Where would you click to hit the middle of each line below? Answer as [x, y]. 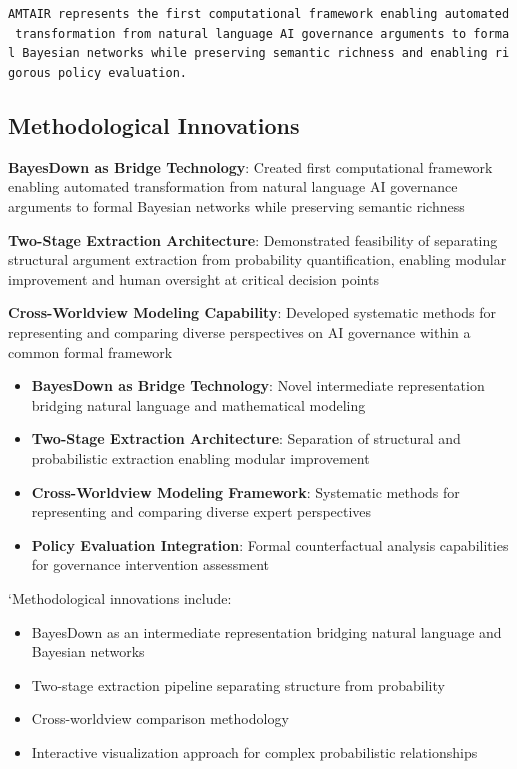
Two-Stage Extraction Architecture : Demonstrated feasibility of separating [253, 239]
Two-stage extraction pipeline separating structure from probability [238, 684]
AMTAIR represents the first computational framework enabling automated [259, 14]
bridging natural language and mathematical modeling [198, 404]
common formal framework [90, 351]
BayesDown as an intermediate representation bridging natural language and [266, 631]
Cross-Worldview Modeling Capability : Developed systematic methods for [252, 312]
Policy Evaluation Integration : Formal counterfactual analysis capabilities [270, 544]
